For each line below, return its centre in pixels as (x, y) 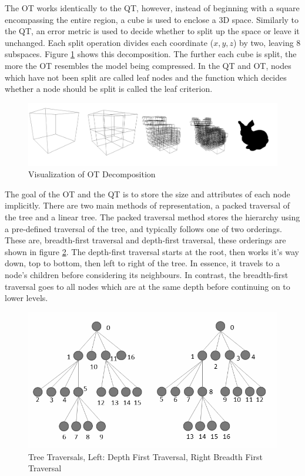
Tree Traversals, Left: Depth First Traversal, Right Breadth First (145, 456)
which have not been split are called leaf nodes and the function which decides (146, 77)
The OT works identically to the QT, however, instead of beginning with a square (152, 8)
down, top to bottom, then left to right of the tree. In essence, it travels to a (143, 263)
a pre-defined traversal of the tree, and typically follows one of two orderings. (143, 228)
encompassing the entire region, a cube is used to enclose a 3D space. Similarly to (152, 19)
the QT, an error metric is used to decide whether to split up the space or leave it (152, 31)
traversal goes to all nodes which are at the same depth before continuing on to (148, 286)
